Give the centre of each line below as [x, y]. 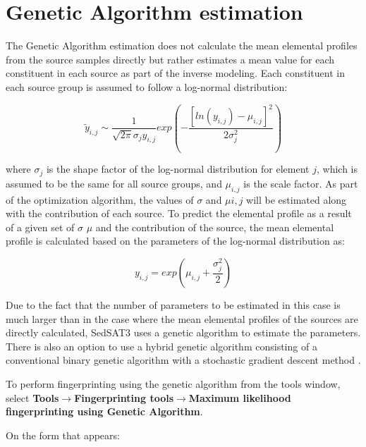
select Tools [32, 397]
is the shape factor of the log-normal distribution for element [178, 169]
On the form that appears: [63, 435]
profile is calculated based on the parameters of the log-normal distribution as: [175, 241]
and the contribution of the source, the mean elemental [215, 227]
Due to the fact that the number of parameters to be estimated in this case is [173, 305]
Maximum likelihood [240, 397]
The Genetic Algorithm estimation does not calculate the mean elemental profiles [182, 45]
